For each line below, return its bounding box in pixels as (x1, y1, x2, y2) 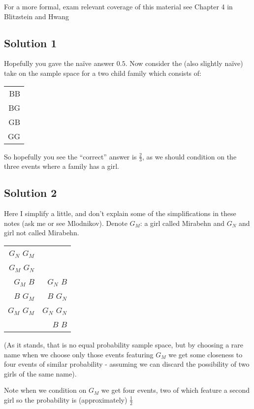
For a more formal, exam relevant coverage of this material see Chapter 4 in (4, 1, 233, 11)
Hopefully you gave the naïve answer (4, 58, 115, 68)
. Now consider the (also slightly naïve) (125, 58, 243, 68)
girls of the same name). (4, 368, 77, 378)
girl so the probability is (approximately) (4, 394, 127, 405)
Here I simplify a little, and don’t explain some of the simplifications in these (4, 208, 236, 219)
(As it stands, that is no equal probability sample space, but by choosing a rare (4, 339, 243, 349)
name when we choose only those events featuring (4, 349, 154, 359)
